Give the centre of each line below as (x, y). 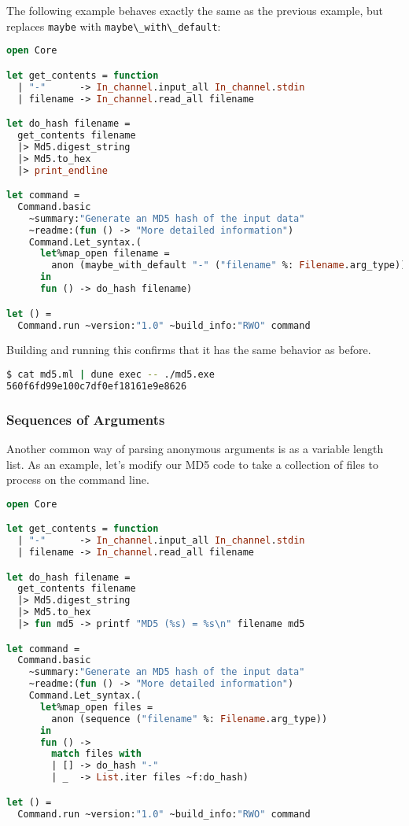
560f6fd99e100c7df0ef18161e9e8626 (97, 386)
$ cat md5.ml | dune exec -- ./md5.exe (111, 374)
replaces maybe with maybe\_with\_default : (114, 26)
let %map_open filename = (105, 254)
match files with (96, 754)
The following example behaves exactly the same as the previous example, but (195, 10)
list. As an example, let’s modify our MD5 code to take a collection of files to (193, 464)
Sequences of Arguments (86, 419)
